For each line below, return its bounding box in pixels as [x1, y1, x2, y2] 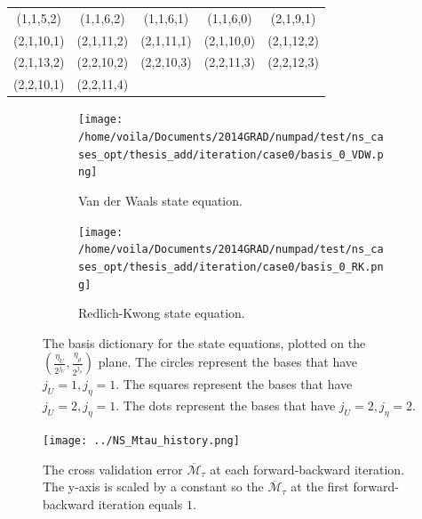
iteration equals [98, 494, 183, 513]
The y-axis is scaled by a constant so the [43, 477, 264, 496]
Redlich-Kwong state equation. [78, 304, 245, 322]
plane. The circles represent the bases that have [98, 353, 358, 371]
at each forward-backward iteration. [210, 459, 405, 478]
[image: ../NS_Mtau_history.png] [43, 434, 240, 447]
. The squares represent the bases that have [115, 375, 353, 393]
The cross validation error [43, 459, 183, 478]
